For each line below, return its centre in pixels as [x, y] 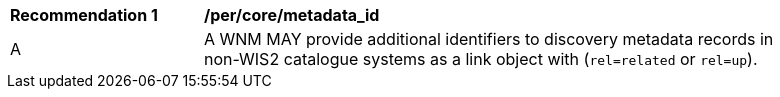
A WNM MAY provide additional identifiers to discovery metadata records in [489, 39]
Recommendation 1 [84, 15]
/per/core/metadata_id [292, 15]
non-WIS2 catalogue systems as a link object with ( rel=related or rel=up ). [481, 59]
